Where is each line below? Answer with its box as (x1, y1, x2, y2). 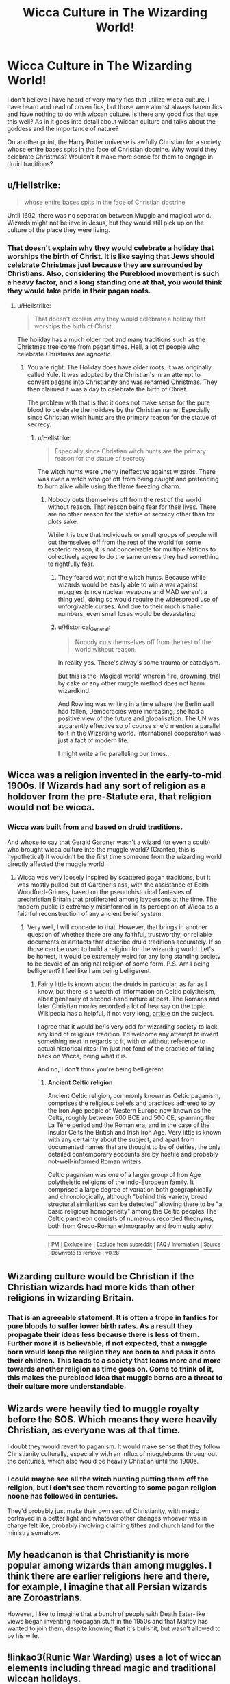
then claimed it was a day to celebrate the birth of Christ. (27, 385, 188, 394)
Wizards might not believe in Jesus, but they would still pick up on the (7, 218, 204, 227)
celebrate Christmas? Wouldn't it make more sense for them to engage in (7, 152, 214, 161)
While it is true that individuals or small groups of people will (47, 531, 218, 539)
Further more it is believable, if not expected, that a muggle (7, 1339, 207, 1348)
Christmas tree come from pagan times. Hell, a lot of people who (16, 343, 200, 351)
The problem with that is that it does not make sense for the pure (27, 398, 211, 407)
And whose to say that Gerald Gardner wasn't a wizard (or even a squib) (7, 838, 211, 846)
